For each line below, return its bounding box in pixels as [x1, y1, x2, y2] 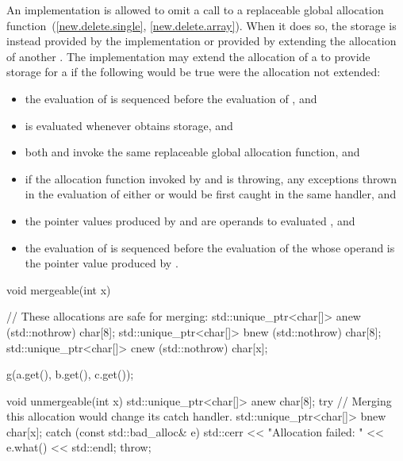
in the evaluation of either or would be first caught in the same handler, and [25, 186, 397, 202]
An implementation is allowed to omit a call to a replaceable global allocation [6, 2, 384, 17]
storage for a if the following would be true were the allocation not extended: [6, 63, 381, 80]
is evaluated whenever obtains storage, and [25, 117, 233, 133]
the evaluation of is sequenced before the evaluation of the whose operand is [25, 239, 395, 255]
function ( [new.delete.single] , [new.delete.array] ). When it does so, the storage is [6, 17, 397, 33]
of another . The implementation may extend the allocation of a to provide [6, 48, 370, 64]
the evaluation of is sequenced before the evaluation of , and [25, 90, 317, 106]
